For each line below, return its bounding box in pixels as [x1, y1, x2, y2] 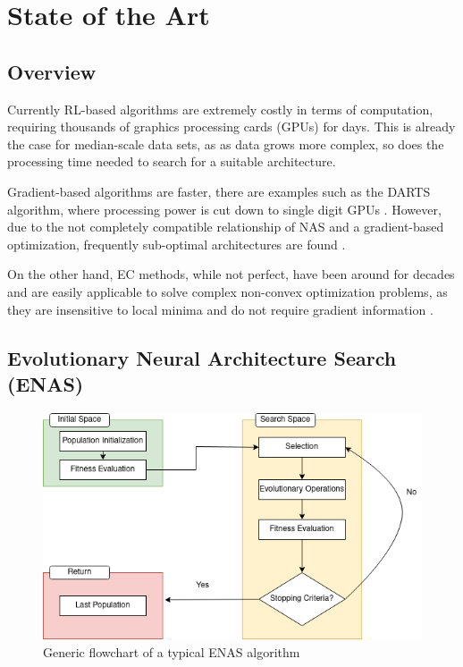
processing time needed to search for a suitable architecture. [7, 152, 336, 171]
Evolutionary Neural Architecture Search [7, 343, 397, 371]
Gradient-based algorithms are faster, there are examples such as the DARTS [7, 182, 431, 200]
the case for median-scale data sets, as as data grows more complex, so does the [7, 134, 444, 153]
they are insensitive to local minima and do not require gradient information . [7, 300, 434, 318]
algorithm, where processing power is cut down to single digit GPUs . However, [7, 199, 442, 218]
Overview [7, 57, 97, 85]
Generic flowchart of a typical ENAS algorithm [43, 642, 300, 661]
